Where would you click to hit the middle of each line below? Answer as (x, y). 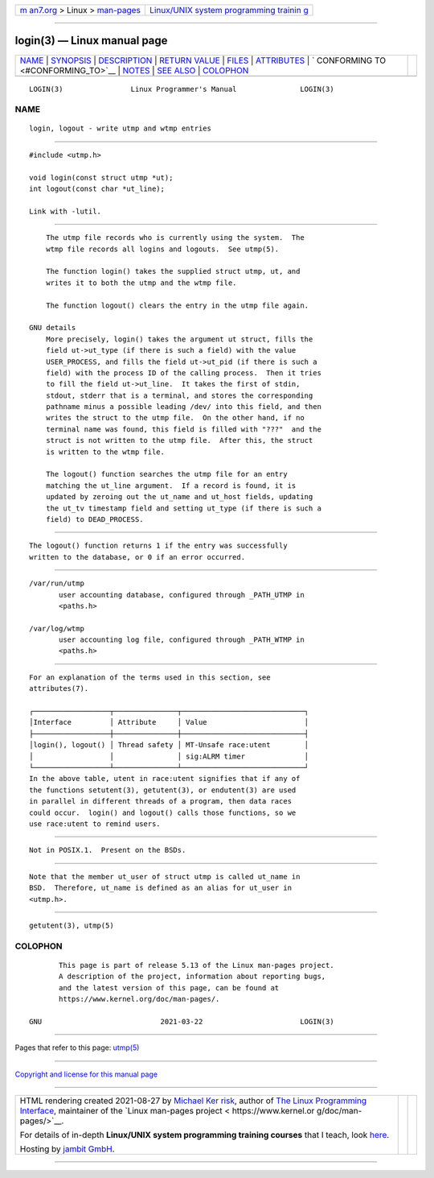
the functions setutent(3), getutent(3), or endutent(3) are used (163, 790)
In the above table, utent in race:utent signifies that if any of (165, 779)
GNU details (53, 328)
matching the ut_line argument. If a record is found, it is (171, 486)
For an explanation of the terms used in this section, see (150, 677)
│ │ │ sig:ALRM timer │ (169, 756)
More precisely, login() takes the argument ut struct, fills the (179, 339)
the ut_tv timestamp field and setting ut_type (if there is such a (183, 508)
